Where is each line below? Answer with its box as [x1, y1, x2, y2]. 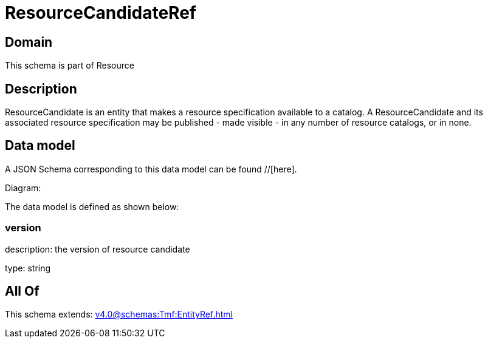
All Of [5, 284, 40, 299]
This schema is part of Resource [5, 60, 134, 71]
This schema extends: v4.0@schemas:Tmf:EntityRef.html [5, 309, 233, 320]
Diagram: [5, 182, 41, 193]
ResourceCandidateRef [5, 2, 196, 23]
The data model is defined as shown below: [5, 201, 179, 212]
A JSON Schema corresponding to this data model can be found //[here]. [5, 163, 297, 174]
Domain [5, 34, 53, 50]
